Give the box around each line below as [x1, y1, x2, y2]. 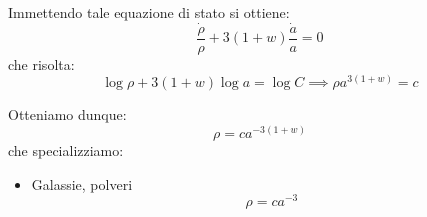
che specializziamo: [8, 140, 124, 161]
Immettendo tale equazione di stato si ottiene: [8, 2, 290, 22]
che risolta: [8, 53, 75, 74]
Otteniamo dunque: [8, 104, 127, 125]
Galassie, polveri [31, 173, 133, 194]
